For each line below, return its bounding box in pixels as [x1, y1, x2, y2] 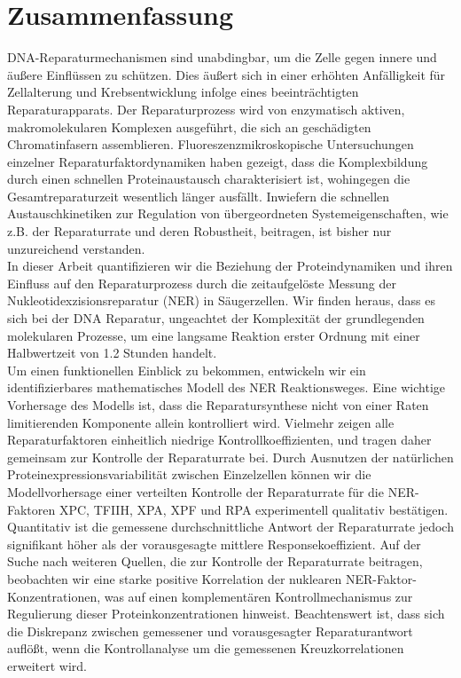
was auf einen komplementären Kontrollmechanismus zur [104, 587, 413, 605]
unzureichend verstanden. [7, 239, 145, 257]
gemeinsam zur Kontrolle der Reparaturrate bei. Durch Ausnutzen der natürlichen [7, 447, 454, 466]
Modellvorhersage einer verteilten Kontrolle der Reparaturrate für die [7, 482, 384, 501]
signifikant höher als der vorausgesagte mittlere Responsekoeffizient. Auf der [7, 534, 421, 553]
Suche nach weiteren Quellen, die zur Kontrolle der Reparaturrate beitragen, [7, 552, 423, 571]
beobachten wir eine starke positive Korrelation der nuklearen [7, 569, 342, 587]
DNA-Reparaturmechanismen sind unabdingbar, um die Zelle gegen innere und [7, 48, 437, 67]
